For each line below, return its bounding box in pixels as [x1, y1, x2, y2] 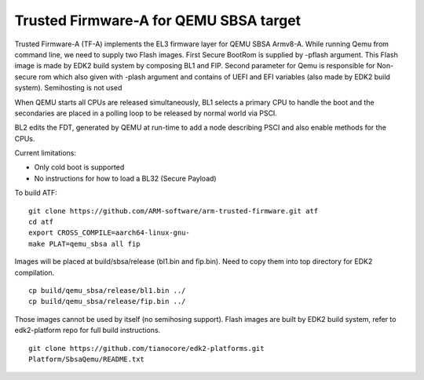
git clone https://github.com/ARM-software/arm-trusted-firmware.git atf [28, 206, 319, 215]
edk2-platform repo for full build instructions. [14, 326, 161, 335]
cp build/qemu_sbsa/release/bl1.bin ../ [28, 286, 186, 294]
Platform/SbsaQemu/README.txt [28, 354, 145, 364]
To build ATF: [14, 188, 58, 198]
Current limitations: [14, 148, 76, 158]
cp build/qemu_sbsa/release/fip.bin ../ [28, 297, 186, 306]
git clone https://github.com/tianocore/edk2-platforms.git [28, 344, 265, 353]
